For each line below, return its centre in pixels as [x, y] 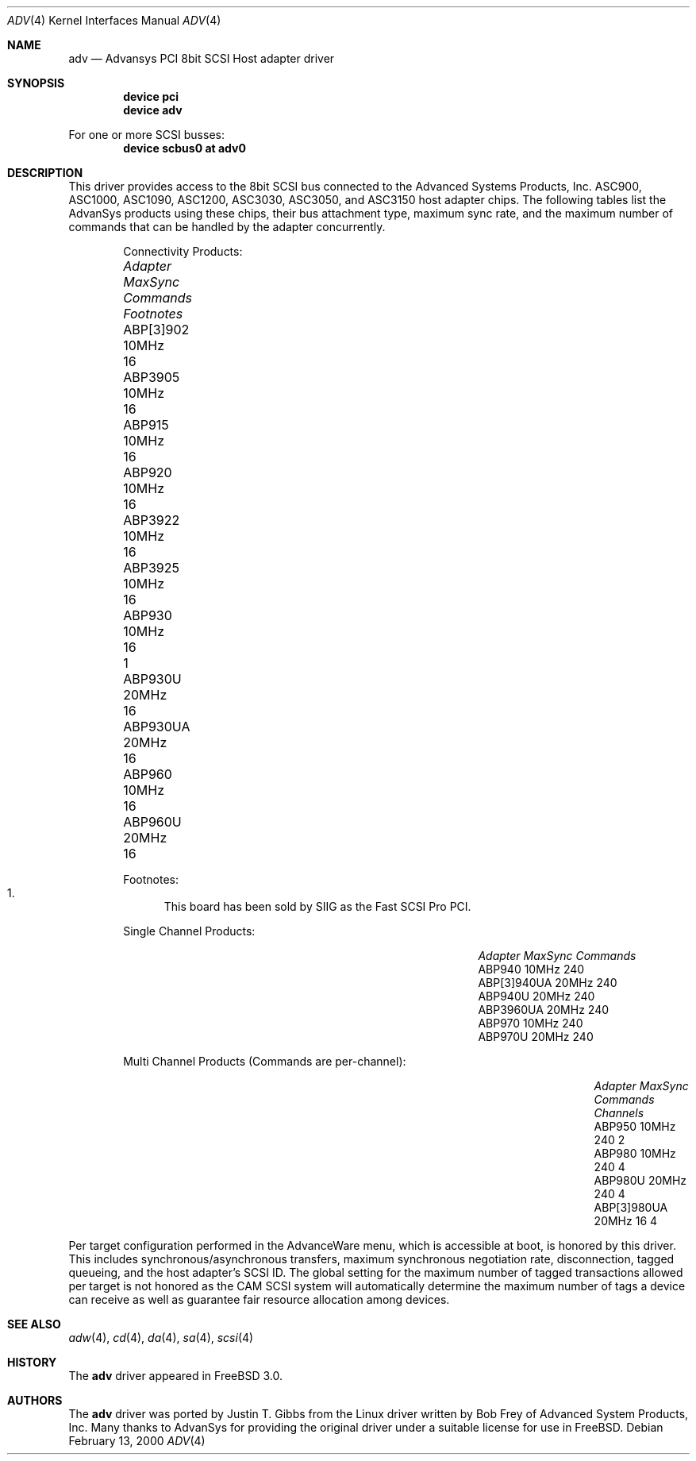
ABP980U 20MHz [640, 1180]
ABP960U [152, 822]
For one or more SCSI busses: [146, 135]
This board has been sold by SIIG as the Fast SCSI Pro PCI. [317, 906]
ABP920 [148, 472]
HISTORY [32, 1362]
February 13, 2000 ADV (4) [137, 1441]
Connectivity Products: [183, 251]
